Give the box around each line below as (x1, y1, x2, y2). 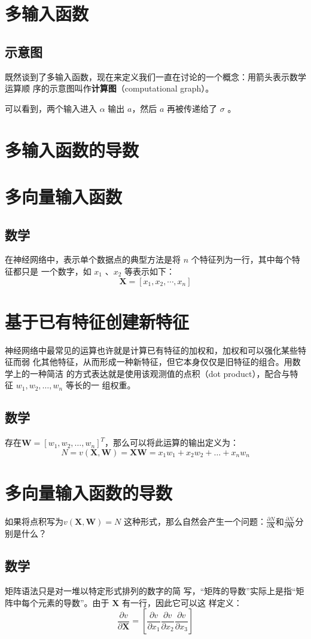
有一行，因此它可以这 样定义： (122, 596, 242, 608)
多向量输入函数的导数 (5, 480, 173, 504)
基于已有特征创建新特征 (5, 309, 190, 333)
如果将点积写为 (5, 515, 63, 527)
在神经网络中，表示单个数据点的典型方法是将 (5, 253, 181, 266)
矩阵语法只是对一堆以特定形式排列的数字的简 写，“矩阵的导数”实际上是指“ (5, 585, 296, 597)
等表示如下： (124, 264, 175, 277)
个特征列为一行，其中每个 (191, 253, 292, 266)
